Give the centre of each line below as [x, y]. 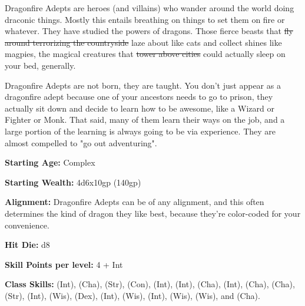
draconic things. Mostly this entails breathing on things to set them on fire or [145, 19]
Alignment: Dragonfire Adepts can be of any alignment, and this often [135, 202]
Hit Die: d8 [27, 245]
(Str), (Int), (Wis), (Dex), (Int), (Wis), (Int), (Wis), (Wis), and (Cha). [132, 295]
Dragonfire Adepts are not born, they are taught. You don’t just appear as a [143, 85]
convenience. [27, 225]
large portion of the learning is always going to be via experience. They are [140, 131]
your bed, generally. [40, 65]
